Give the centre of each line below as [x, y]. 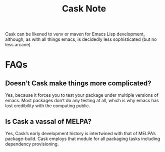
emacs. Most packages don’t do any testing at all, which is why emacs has [82, 101]
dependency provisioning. [32, 144]
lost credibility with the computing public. [48, 106]
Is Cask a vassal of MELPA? [48, 121]
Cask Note [84, 9]
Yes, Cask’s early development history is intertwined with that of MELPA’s [80, 133]
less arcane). [18, 45]
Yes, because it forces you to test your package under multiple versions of [82, 95]
